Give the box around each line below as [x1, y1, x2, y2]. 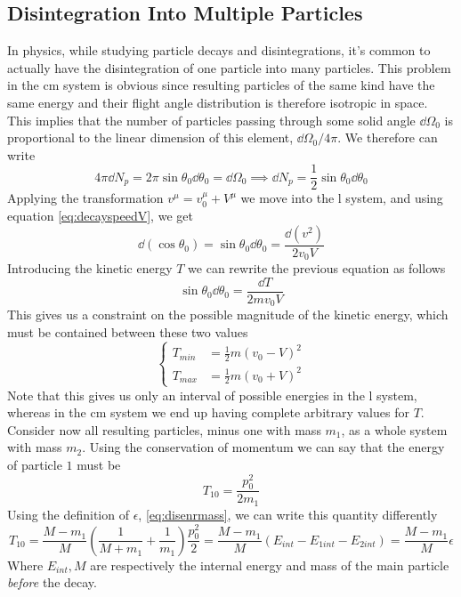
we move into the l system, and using [240, 189, 443, 207]
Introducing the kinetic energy [7, 259, 173, 278]
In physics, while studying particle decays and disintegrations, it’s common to [7, 41, 431, 60]
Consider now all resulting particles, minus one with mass [7, 420, 321, 439]
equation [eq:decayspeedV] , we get [7, 206, 193, 225]
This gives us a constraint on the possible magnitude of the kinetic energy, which [7, 305, 449, 324]
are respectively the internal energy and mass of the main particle [90, 555, 449, 574]
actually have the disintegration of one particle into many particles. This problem [7, 58, 451, 77]
